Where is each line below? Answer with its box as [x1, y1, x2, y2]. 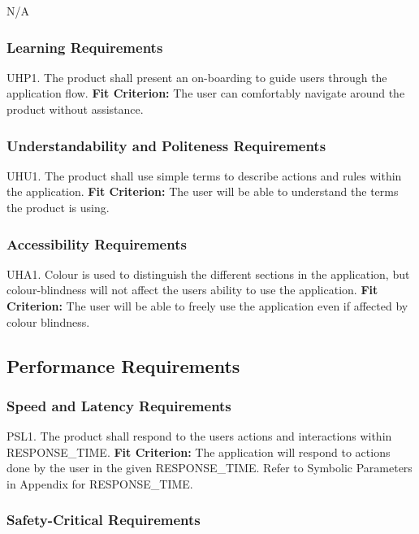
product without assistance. [6, 101, 144, 117]
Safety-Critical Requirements [6, 510, 201, 530]
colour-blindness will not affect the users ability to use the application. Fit [6, 281, 378, 298]
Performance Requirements [6, 353, 240, 378]
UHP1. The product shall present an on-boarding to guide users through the [6, 68, 387, 85]
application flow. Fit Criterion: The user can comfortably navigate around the [6, 85, 405, 102]
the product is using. [6, 199, 110, 215]
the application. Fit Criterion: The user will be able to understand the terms [6, 183, 399, 200]
